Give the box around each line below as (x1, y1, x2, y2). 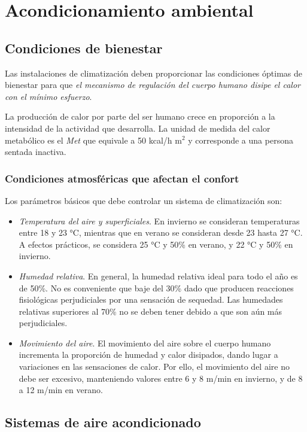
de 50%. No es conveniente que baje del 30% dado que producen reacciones (19, 281, 294, 294)
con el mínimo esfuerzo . (5, 90, 92, 102)
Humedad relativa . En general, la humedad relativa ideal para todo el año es (19, 269, 298, 282)
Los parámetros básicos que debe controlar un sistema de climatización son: (5, 194, 282, 206)
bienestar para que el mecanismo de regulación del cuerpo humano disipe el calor (5, 78, 300, 91)
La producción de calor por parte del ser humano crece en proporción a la (5, 110, 275, 123)
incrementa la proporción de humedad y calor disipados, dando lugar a (19, 348, 278, 361)
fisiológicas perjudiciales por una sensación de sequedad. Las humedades (19, 293, 283, 306)
